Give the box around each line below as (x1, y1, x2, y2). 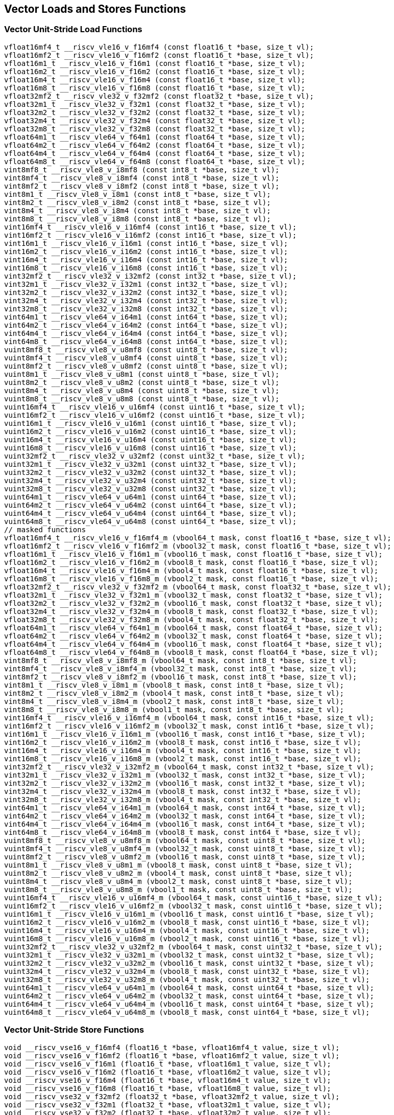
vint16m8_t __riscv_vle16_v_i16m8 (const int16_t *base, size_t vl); (4, 263, 288, 272)
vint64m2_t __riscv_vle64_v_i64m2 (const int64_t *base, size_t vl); (4, 321, 288, 329)
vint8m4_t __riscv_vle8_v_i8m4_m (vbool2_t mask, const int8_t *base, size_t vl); (4, 697, 344, 706)
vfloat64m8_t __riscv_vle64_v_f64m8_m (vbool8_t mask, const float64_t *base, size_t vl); (4, 648, 379, 656)
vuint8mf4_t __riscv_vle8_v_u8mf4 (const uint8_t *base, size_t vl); (4, 353, 288, 362)
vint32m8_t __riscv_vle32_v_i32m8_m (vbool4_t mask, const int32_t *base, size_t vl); (4, 795, 361, 804)
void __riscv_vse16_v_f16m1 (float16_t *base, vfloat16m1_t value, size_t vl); (4, 1059, 331, 1068)
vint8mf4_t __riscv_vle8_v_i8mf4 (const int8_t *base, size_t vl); (4, 173, 280, 182)
